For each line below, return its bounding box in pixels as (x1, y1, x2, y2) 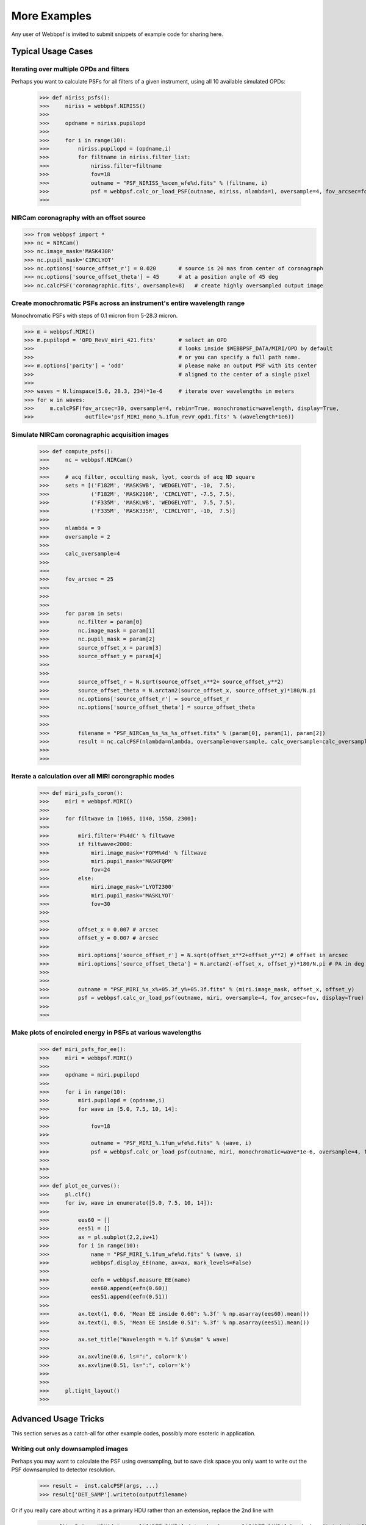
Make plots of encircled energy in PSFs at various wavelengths (11, 1028, 201, 1037)
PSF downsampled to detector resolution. (11, 1466, 116, 1473)
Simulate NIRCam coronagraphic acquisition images (11, 430, 169, 439)
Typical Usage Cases (11, 46, 93, 57)
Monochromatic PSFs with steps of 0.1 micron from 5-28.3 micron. (11, 312, 178, 319)
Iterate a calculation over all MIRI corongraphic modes (11, 772, 174, 781)
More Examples (11, 9, 91, 23)
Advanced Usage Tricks (11, 1413, 104, 1424)
